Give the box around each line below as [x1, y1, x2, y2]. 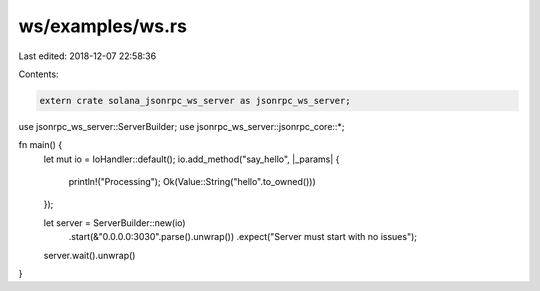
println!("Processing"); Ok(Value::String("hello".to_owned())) [68, 176, 317, 188]
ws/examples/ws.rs [18, 15, 187, 37]
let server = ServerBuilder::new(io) [43, 216, 186, 229]
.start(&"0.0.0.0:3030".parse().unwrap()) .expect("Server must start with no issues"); [68, 231, 417, 243]
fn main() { [18, 139, 63, 151]
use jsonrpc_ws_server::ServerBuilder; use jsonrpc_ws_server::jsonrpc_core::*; [18, 120, 345, 132]
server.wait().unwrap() [43, 249, 136, 261]
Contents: [18, 68, 59, 80]
